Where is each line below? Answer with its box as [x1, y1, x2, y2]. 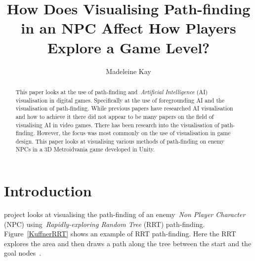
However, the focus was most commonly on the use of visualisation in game [37, 129, 231, 137]
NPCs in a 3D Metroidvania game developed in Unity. [15, 145, 155, 153]
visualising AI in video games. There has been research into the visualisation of [15, 120, 219, 129]
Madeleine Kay [106, 66, 151, 76]
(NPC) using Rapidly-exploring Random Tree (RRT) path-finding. [4, 219, 205, 229]
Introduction [4, 181, 92, 201]
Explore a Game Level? [47, 37, 210, 57]
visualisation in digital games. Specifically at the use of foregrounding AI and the [15, 96, 224, 104]
